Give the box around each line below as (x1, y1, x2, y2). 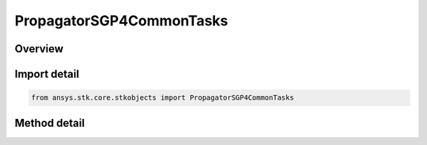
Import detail (14, 67, 79, 81)
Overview (14, 42, 64, 55)
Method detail (14, 116, 85, 130)
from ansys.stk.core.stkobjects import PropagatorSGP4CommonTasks (31, 93, 294, 102)
